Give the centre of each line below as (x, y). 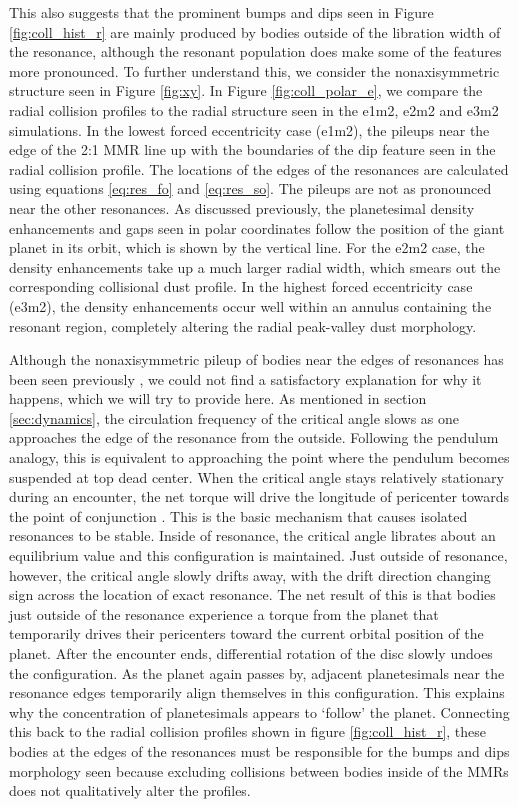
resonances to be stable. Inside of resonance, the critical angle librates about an (252, 535)
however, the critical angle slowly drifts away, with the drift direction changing (250, 574)
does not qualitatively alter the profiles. (130, 790)
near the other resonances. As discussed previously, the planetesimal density (242, 207)
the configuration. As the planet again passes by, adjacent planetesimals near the (257, 672)
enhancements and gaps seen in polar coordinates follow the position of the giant (257, 227)
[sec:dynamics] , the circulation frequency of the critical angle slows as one (234, 417)
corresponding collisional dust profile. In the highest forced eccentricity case (241, 286)
